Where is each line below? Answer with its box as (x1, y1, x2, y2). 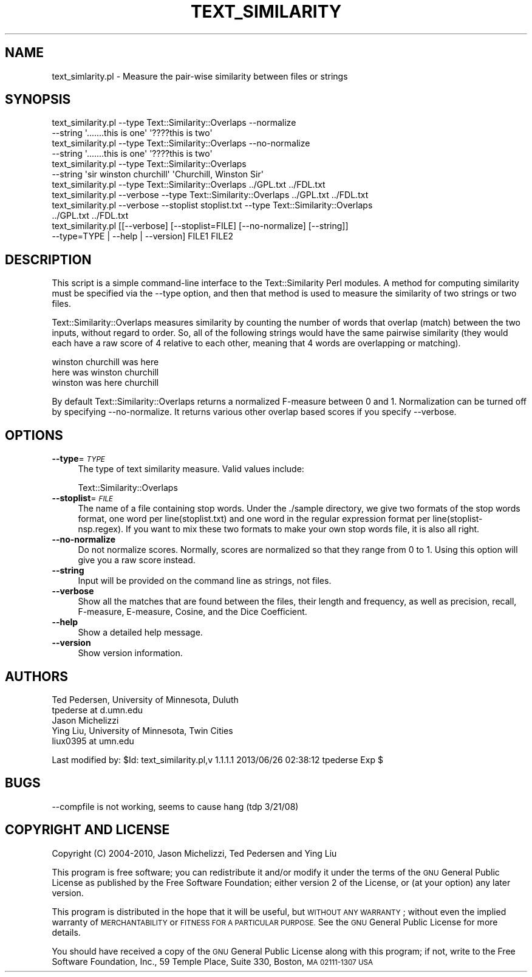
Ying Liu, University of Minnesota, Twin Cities (52, 725, 233, 736)
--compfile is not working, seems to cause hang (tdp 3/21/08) (52, 801, 299, 812)
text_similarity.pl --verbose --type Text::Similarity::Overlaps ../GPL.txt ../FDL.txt (52, 190, 369, 201)
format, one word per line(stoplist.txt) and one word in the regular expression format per (78, 513, 431, 524)
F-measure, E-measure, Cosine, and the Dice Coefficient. (78, 606, 307, 617)
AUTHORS (5, 668, 69, 684)
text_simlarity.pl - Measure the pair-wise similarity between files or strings (52, 70, 348, 81)
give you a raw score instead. (78, 555, 196, 566)
